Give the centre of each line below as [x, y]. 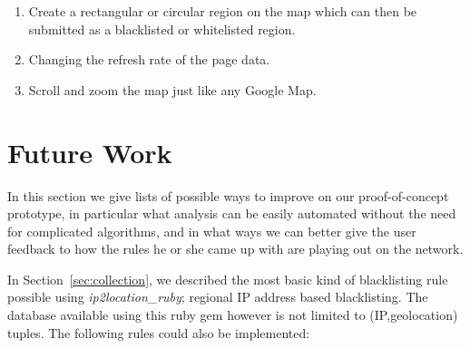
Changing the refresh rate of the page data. [149, 59]
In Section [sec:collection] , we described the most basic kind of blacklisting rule [228, 279]
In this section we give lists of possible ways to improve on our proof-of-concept [228, 195]
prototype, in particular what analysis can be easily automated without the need [232, 213]
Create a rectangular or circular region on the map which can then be [223, 11]
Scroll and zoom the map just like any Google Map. [172, 89]
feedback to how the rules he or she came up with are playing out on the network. [235, 249]
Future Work [90, 152]
